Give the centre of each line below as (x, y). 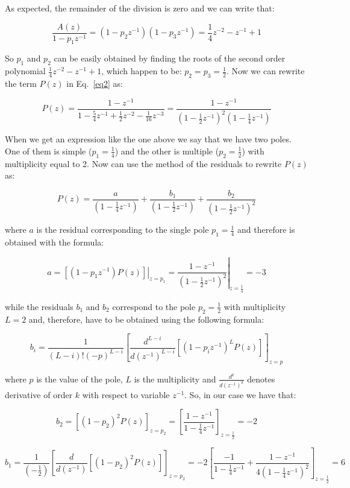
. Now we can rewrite (265, 71)
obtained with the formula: (55, 242)
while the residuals (39, 306)
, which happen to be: (142, 71)
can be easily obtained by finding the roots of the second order (170, 58)
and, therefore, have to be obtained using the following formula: (146, 319)
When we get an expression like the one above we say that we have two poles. (148, 139)
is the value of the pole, (80, 379)
